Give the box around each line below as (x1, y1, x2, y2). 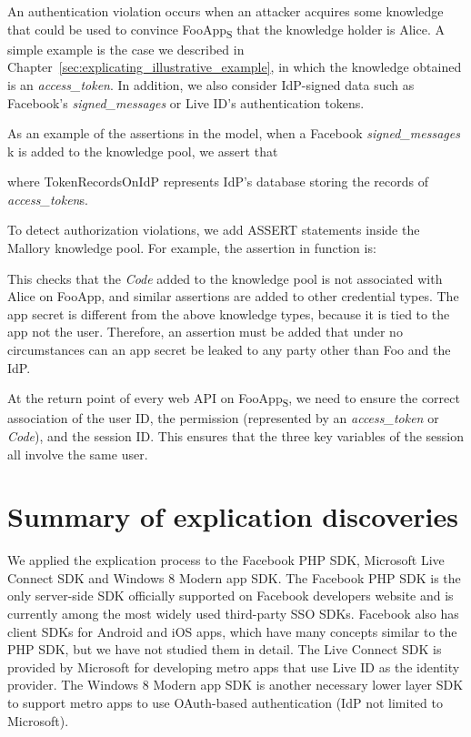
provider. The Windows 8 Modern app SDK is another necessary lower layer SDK (7, 675, 464, 694)
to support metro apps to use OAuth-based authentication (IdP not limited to (7, 693, 443, 712)
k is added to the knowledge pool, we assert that (7, 141, 278, 160)
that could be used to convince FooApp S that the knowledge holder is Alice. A (7, 19, 445, 41)
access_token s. (7, 189, 88, 208)
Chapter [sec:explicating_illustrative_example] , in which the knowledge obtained (7, 57, 462, 76)
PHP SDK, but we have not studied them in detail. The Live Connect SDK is (7, 640, 442, 659)
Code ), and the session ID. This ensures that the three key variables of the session (7, 426, 465, 445)
